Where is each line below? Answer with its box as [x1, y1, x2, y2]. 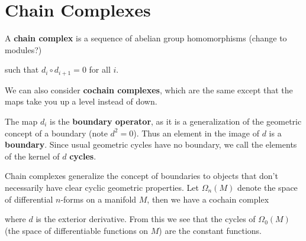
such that [5, 63, 39, 76]
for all [89, 63, 111, 76]
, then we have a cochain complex [147, 193, 269, 205]
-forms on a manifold [60, 193, 137, 205]
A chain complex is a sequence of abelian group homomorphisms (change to [5, 32, 287, 44]
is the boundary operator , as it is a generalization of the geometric [50, 115, 302, 127]
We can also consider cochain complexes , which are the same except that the [5, 83, 293, 96]
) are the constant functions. [159, 224, 262, 236]
